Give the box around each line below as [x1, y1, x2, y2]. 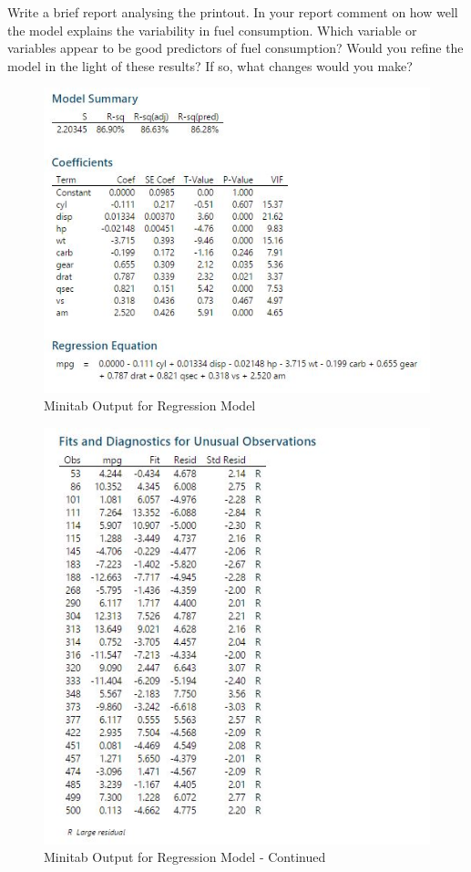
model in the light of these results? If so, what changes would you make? [7, 56, 413, 75]
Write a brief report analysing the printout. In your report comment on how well [7, 3, 458, 21]
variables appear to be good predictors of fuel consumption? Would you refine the [7, 38, 464, 57]
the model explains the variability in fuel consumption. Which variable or [7, 20, 417, 39]
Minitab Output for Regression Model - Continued [44, 847, 326, 867]
